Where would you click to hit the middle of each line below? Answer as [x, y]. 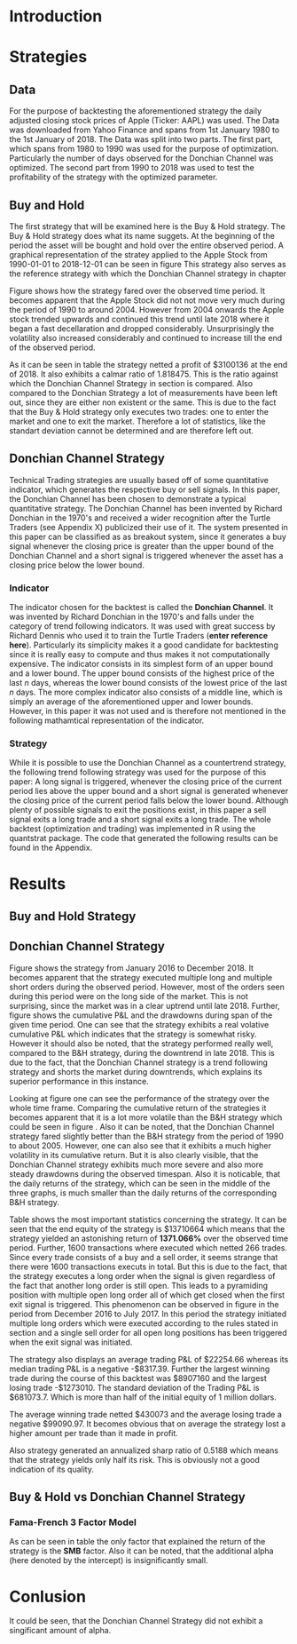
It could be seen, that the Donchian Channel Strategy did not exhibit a [136, 1621]
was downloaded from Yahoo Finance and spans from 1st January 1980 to [145, 130]
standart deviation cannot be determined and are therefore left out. [132, 431]
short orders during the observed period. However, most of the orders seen [147, 987]
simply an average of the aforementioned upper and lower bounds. [131, 702]
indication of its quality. [52, 1469]
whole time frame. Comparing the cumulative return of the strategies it [138, 1108]
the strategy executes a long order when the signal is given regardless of [143, 1275]
